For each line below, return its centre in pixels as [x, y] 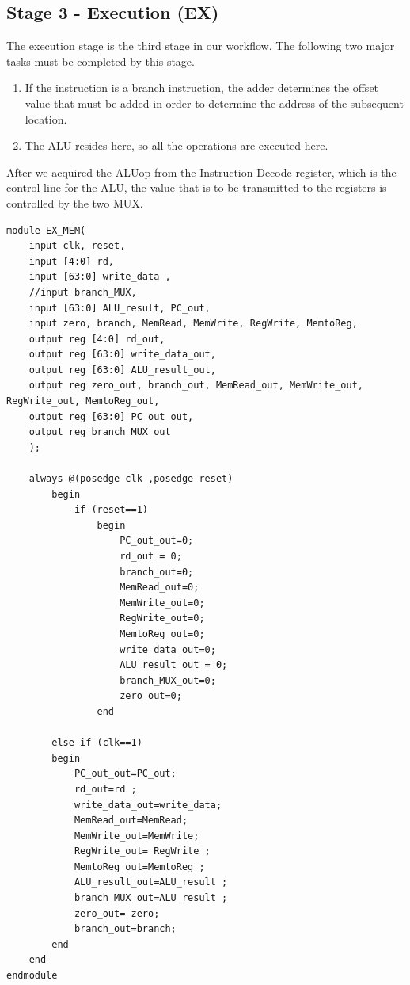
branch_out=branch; [125, 929]
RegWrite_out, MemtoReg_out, [83, 401]
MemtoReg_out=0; [162, 634]
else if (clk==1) [97, 743]
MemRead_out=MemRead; [131, 821]
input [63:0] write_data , [100, 277]
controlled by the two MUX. [75, 202]
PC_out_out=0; [157, 541]
